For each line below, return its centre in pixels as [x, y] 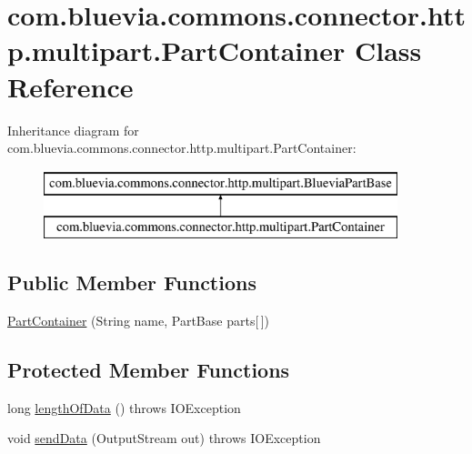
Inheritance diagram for [73, 130]
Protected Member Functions [149, 370]
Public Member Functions [132, 282]
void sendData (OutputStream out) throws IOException [164, 438]
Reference [70, 86]
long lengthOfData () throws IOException [124, 407]
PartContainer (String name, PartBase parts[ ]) [138, 321]
